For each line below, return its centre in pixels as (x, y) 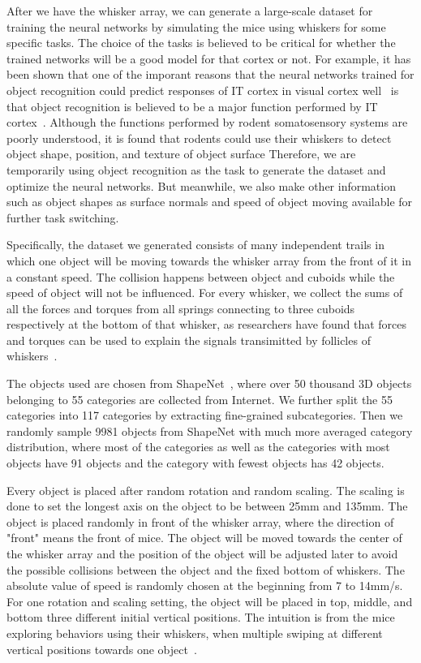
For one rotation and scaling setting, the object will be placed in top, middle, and (210, 601)
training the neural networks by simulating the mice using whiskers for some (196, 26)
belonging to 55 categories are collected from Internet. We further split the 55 (200, 399)
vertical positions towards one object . (102, 649)
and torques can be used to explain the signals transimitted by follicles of (189, 340)
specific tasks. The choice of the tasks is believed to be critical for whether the (201, 43)
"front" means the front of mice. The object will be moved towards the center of (204, 538)
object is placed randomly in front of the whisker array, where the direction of (200, 521)
